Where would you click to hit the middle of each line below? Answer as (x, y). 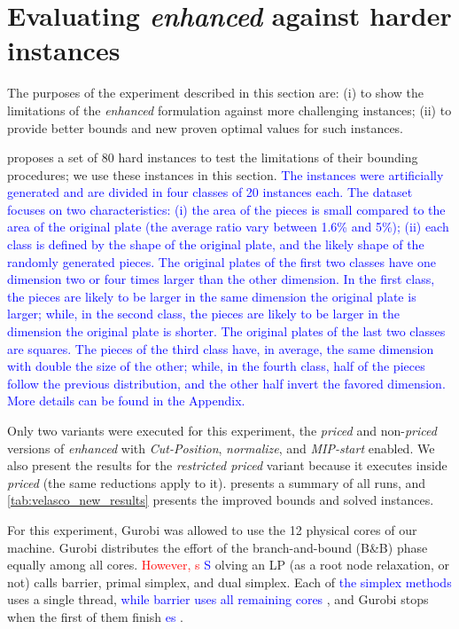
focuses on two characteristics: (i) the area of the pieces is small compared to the (226, 209)
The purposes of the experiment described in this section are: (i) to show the (215, 93)
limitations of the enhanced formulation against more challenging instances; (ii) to (229, 110)
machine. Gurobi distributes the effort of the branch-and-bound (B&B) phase (218, 547)
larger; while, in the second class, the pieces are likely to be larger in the (204, 314)
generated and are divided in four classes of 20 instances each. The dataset (210, 192)
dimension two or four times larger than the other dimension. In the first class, (221, 279)
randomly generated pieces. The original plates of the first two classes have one (222, 261)
